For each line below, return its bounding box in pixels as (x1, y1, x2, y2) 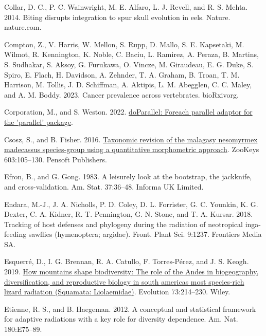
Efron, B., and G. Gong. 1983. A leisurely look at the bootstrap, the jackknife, (4, 171, 252, 182)
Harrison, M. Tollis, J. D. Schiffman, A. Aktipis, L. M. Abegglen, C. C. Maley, (4, 79, 252, 90)
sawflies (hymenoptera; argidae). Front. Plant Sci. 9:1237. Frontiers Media (28, 229, 262, 239)
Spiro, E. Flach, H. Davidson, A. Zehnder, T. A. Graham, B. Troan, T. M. (4, 69, 240, 80)
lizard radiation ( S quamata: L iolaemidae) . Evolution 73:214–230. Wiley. (4, 286, 230, 297)
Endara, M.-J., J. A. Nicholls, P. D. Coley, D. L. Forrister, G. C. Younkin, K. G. (4, 198, 258, 209)
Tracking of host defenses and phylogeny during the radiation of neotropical (4, 218, 243, 229)
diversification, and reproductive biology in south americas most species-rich (4, 276, 244, 287)
